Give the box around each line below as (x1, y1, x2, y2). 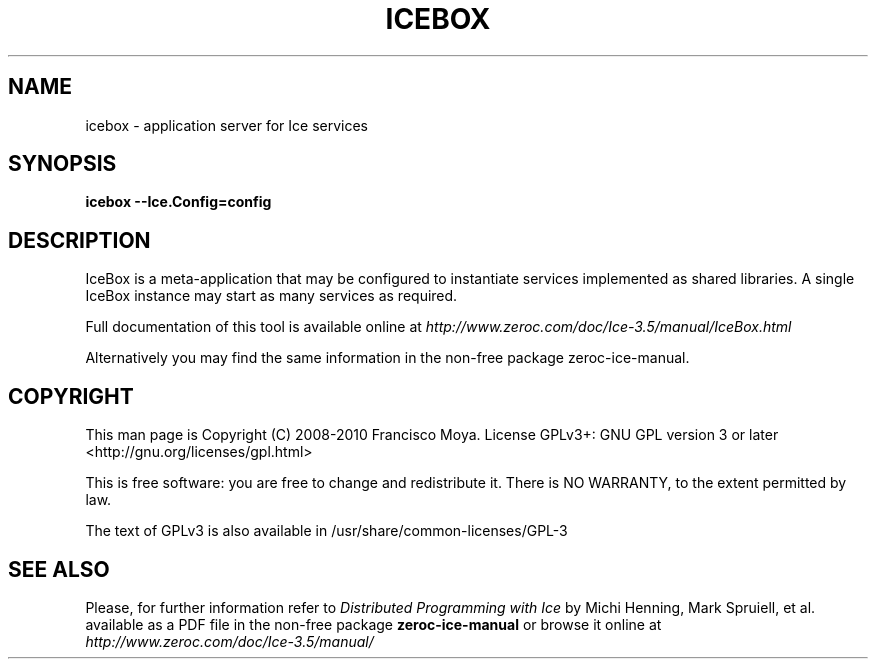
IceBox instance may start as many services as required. (85, 287, 458, 305)
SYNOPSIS (8, 151, 117, 177)
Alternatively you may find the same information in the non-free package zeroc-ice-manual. (85, 349, 690, 367)
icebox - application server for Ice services (85, 116, 368, 134)
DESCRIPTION (8, 227, 151, 253)
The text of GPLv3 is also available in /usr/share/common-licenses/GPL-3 (85, 522, 568, 540)
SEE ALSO (8, 556, 110, 582)
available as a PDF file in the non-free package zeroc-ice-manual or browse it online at (85, 615, 662, 633)
